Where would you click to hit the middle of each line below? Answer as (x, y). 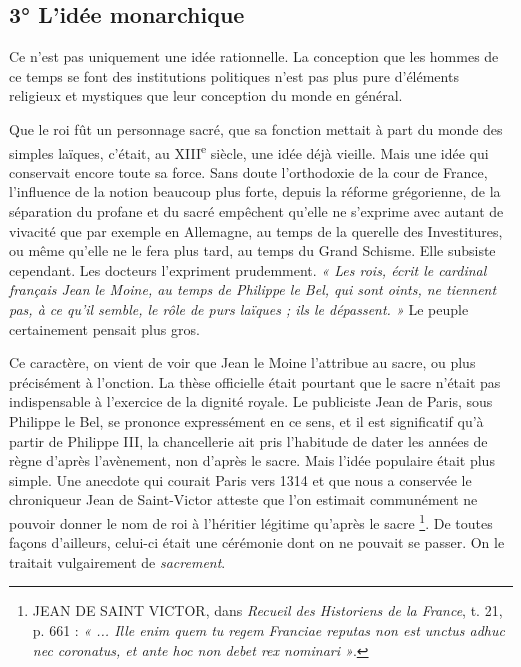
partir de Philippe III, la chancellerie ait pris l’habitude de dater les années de (248, 440)
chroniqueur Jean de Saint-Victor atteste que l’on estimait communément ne (243, 499)
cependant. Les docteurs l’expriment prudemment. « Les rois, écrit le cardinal (248, 269)
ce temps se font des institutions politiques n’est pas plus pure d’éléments (234, 75)
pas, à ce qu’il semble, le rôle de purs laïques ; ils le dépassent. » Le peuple (239, 308)
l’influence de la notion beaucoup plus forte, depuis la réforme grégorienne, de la (255, 191)
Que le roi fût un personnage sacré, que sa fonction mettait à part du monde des (256, 128)
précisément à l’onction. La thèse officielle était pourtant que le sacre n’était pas (255, 381)
